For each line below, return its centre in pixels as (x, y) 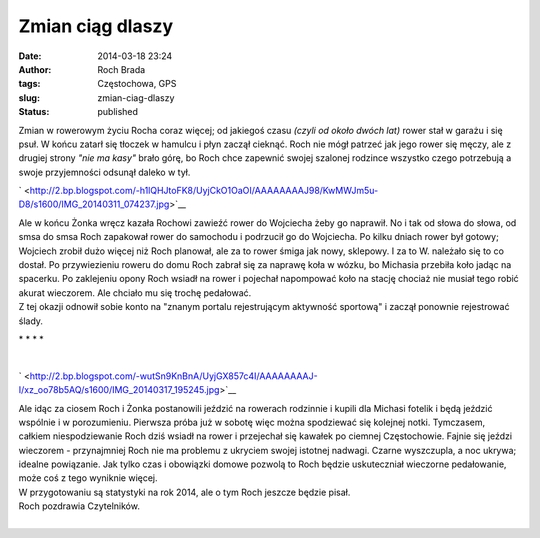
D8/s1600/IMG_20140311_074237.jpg (94, 204)
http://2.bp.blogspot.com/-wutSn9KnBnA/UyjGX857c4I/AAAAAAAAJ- (174, 376)
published (118, 112)
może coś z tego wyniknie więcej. (88, 478)
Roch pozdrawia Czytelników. (79, 506)
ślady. (31, 321)
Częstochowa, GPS (137, 84)
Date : (30, 56)
